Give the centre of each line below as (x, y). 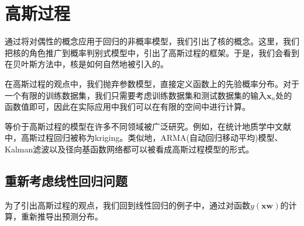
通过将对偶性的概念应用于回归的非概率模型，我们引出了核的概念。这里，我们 (152, 41)
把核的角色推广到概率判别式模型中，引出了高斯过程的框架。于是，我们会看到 (152, 52)
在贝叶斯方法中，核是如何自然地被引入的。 (87, 64)
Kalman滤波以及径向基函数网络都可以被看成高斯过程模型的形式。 (129, 149)
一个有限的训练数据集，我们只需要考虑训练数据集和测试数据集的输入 (136, 95)
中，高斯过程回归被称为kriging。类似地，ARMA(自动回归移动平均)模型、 (144, 138)
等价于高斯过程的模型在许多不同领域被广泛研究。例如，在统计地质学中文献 (148, 126)
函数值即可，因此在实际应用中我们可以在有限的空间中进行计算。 (127, 107)
